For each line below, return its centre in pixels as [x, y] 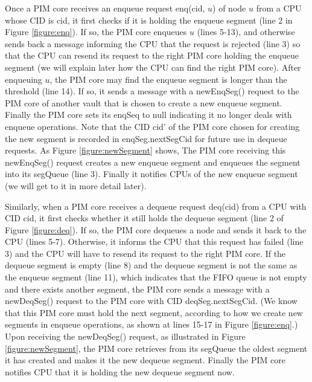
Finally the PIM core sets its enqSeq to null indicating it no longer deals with [148, 115]
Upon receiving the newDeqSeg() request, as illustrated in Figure [125, 336]
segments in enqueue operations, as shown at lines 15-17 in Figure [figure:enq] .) [151, 324]
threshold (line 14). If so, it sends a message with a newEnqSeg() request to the [152, 91]
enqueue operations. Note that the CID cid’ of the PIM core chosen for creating [152, 126]
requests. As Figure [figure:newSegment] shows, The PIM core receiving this [145, 150]
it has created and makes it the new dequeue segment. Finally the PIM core [145, 360]
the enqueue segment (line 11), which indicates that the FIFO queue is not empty [156, 277]
